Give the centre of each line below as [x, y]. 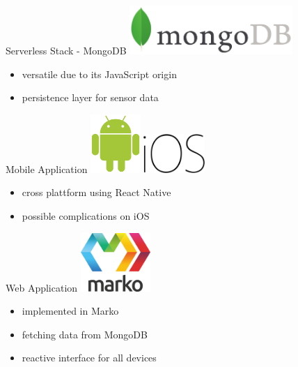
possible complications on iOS [86, 215]
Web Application [42, 287]
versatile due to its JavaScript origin [99, 74]
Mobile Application [47, 168]
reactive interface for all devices [89, 358]
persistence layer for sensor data [90, 97]
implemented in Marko [70, 311]
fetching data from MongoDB [85, 334]
